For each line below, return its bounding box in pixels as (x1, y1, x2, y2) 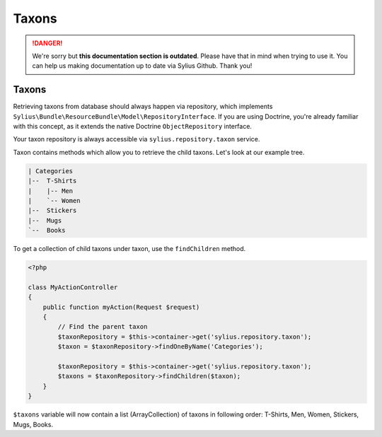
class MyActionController (28, 283, 118, 291)
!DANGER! (32, 39, 63, 47)
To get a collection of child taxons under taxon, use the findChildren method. (13, 245, 246, 253)
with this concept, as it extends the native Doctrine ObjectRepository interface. (13, 122, 253, 131)
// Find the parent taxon (57, 322, 148, 331)
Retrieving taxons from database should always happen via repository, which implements (13, 103, 273, 111)
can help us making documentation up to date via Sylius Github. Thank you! (32, 62, 253, 70)
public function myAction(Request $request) (42, 303, 200, 311)
